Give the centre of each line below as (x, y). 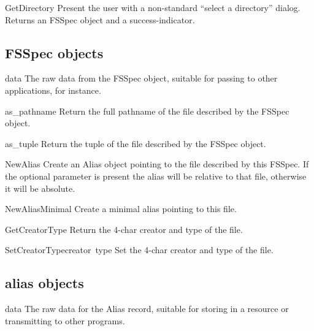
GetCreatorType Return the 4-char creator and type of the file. (124, 229)
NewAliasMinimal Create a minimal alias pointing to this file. (121, 209)
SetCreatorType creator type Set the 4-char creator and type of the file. (139, 250)
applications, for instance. (53, 90)
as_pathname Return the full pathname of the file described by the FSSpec (147, 111)
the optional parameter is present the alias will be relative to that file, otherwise (156, 176)
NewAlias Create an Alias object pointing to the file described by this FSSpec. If (157, 164)
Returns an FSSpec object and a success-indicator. (100, 19)
